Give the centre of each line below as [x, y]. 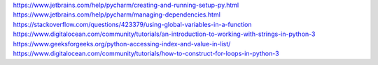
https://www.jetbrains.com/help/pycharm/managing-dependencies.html [117, 15]
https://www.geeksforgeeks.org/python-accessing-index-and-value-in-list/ [122, 44]
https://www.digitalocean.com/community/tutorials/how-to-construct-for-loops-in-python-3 [146, 53]
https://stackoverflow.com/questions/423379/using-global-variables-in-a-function [132, 24]
